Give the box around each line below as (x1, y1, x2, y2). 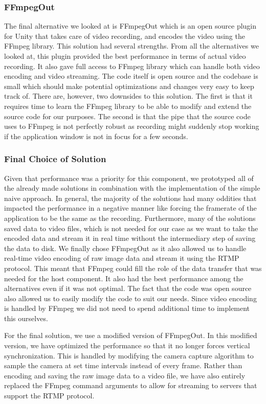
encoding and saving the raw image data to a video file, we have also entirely (4, 370, 246, 380)
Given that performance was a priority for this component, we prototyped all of (4, 172, 254, 183)
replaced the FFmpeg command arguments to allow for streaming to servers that (4, 380, 257, 391)
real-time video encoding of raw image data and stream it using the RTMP (4, 253, 239, 263)
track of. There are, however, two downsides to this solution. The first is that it (4, 91, 253, 101)
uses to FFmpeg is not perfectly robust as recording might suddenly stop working (4, 121, 259, 131)
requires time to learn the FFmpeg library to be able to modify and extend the (4, 100, 252, 111)
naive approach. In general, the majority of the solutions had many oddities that (4, 192, 257, 203)
